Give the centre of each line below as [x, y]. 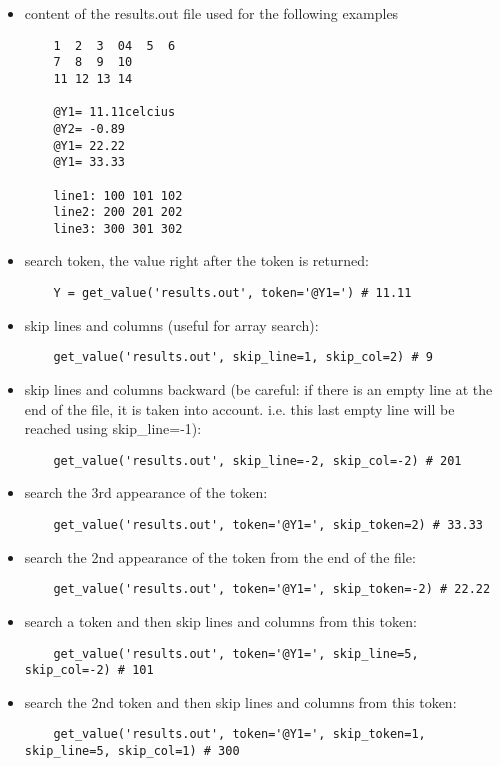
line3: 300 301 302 [118, 228]
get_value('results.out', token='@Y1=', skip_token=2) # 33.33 [268, 525]
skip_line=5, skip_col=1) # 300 [132, 751]
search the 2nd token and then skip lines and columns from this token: [240, 701]
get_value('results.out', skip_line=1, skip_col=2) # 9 [243, 357]
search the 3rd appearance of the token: [146, 492]
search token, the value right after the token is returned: [196, 260]
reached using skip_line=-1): [113, 428]
